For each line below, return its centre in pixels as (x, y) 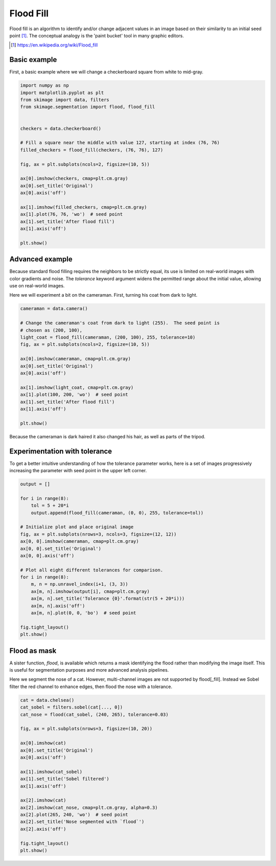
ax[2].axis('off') (43, 829)
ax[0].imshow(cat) (43, 743)
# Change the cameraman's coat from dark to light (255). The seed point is (120, 323)
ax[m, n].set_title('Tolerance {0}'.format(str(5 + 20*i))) (108, 599)
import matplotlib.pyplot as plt (62, 93)
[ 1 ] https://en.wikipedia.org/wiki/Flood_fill (54, 45)
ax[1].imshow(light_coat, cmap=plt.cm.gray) (77, 387)
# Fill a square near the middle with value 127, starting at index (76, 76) (120, 143)
